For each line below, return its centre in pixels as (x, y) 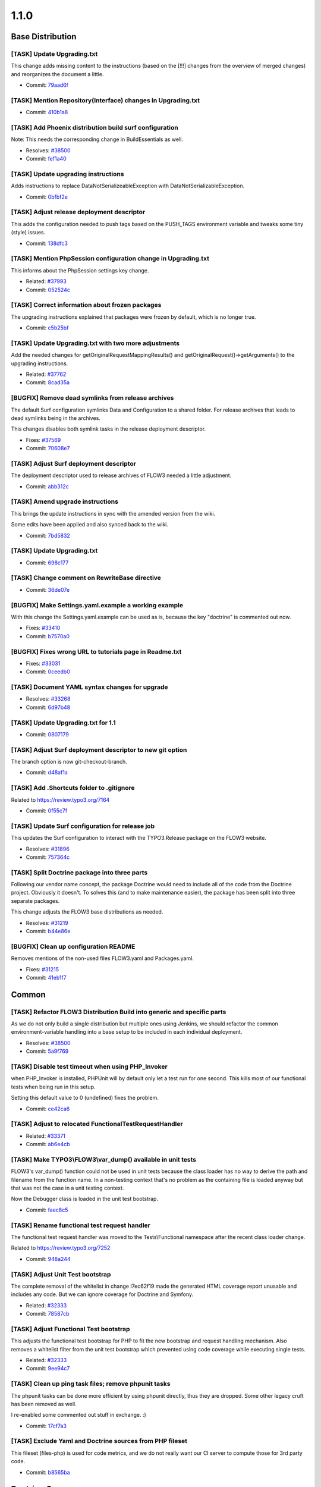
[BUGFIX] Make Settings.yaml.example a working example (97, 605)
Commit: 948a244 (48, 1259)
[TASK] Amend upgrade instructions (65, 501)
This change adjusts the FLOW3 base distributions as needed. (87, 912)
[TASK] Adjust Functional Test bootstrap (70, 1329)
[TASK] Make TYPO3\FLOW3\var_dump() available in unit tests (103, 1159)
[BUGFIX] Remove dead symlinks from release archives (92, 398)
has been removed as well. (44, 1404)
